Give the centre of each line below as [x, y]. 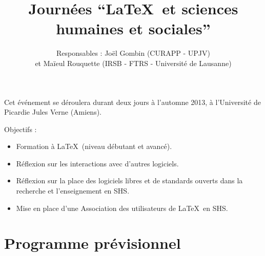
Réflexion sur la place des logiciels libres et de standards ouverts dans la [129, 180]
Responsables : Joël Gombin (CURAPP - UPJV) [133, 53]
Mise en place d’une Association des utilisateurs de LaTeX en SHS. [122, 208]
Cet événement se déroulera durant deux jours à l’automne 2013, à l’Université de [132, 102]
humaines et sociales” [133, 28]
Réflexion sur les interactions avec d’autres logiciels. [97, 163]
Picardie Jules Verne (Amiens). [53, 112]
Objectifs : [21, 129]
